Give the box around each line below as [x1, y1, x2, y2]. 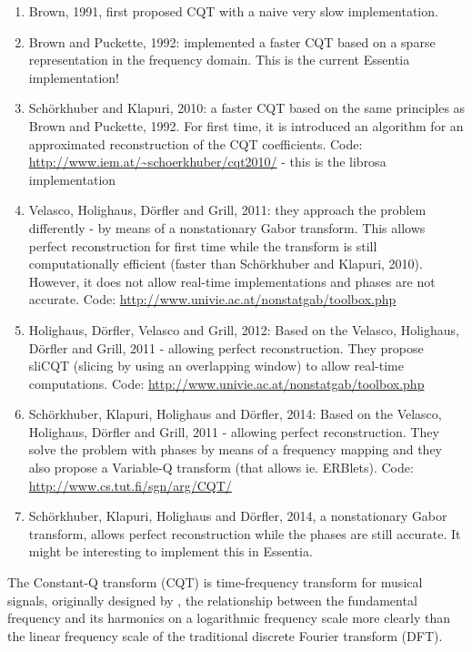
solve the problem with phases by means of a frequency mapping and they [28, 440, 443, 459]
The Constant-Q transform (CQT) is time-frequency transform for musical [7, 573, 423, 592]
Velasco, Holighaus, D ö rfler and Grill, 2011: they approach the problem [28, 200, 427, 219]
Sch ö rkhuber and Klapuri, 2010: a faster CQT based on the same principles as [28, 98, 466, 117]
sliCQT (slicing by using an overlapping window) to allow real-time [28, 356, 404, 375]
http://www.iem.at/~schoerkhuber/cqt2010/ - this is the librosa [28, 152, 387, 171]
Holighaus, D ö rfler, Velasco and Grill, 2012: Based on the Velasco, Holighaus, [28, 320, 459, 339]
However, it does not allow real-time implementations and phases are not [28, 271, 436, 290]
